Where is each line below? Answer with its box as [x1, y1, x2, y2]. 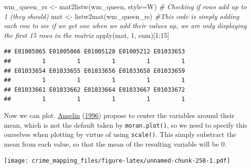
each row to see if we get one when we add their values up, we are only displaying [4, 20, 247, 31]
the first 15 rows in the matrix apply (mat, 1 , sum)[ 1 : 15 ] [4, 30, 169, 40]
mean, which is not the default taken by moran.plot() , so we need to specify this [4, 119, 247, 130]
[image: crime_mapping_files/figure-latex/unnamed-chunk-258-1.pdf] [4, 157, 231, 165]
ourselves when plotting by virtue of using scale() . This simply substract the [4, 129, 236, 139]
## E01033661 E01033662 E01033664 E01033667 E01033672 [4, 86, 185, 93]
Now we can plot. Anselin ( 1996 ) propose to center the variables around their [4, 110, 234, 120]
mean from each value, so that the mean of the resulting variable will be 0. [4, 138, 227, 149]
